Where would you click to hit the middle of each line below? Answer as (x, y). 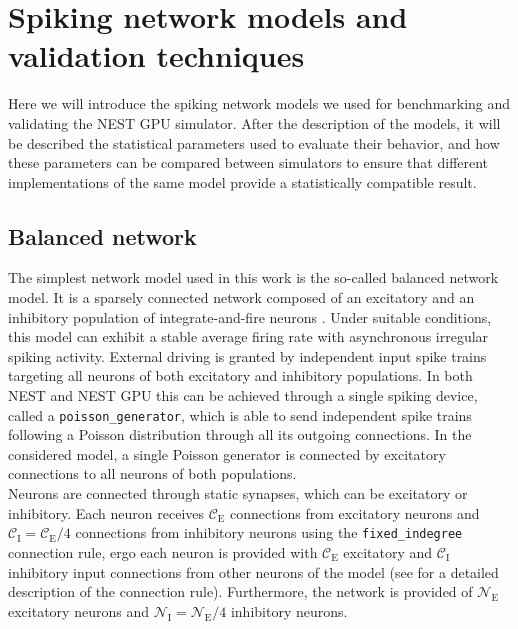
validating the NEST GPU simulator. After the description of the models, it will (254, 122)
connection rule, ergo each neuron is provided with (163, 551)
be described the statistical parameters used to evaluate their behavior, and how (254, 142)
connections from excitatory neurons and (354, 512)
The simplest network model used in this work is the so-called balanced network (253, 277)
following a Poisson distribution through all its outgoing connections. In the (240, 434)
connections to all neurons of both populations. (152, 473)
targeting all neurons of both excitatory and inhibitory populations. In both (240, 375)
